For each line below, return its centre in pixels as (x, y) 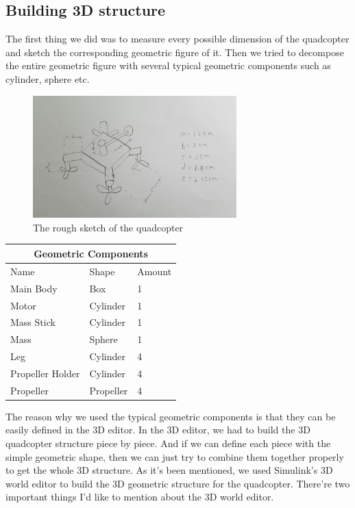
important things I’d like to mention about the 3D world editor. (140, 497)
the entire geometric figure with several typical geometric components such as (168, 65)
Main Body (34, 288)
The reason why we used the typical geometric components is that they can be (171, 416)
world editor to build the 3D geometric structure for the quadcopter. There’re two (178, 483)
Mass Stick (33, 322)
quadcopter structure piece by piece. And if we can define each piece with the (168, 443)
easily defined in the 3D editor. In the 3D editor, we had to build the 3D (158, 430)
